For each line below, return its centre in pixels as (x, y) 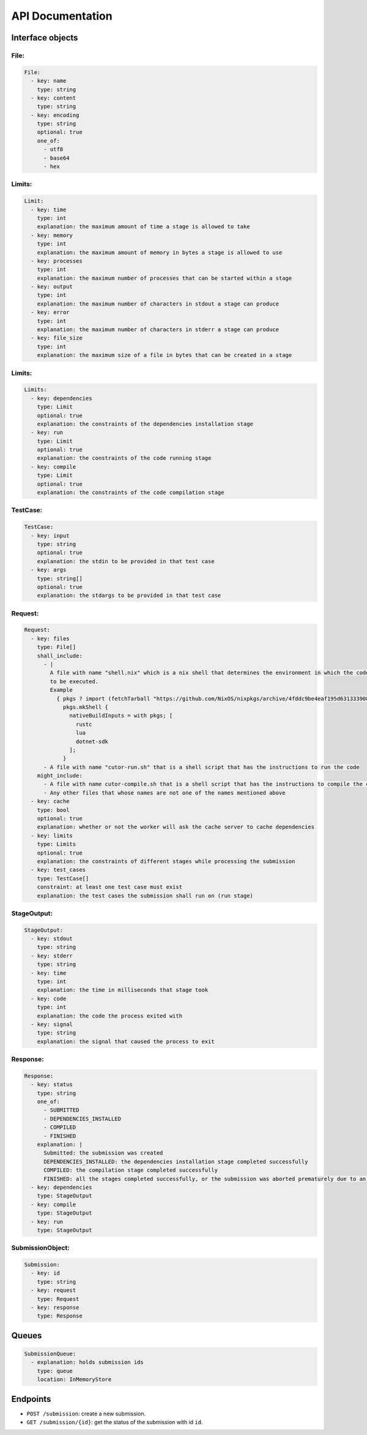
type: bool (53, 810)
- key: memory (52, 235)
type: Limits (57, 844)
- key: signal (52, 1024)
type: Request (58, 1299)
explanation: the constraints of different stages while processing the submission (166, 861)
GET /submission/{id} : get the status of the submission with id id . (115, 1422)
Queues (27, 1336)
